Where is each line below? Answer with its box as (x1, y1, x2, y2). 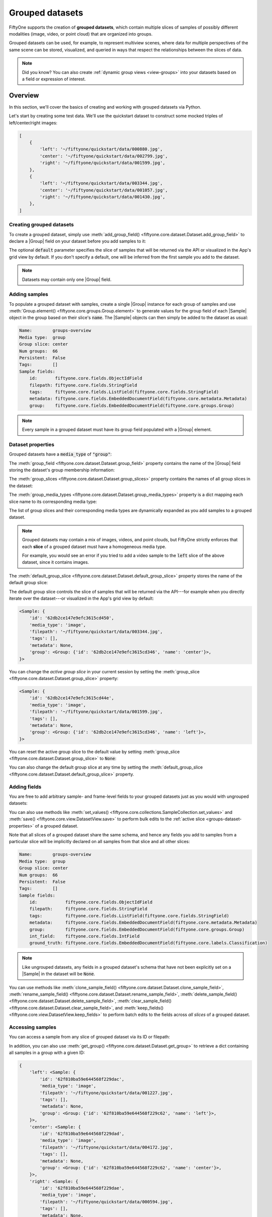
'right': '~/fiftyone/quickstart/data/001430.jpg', (39, 194, 166, 200)
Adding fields (9, 783, 42, 790)
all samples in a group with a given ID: (9, 1050, 85, 1056)
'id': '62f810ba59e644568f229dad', (39, 1131, 125, 1136)
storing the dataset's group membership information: (9, 467, 115, 473)
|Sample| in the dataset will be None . (22, 971, 96, 977)
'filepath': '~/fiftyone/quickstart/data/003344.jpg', (29, 629, 163, 635)
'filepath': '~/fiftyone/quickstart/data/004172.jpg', (39, 1144, 173, 1150)
